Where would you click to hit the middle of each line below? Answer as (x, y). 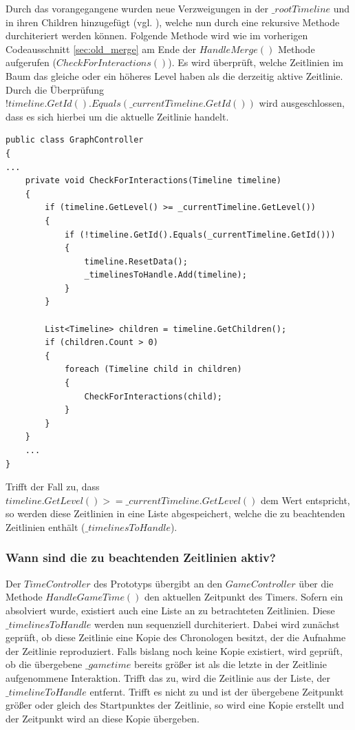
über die (316, 583)
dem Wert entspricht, (305, 500)
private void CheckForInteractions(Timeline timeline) (153, 181)
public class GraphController (75, 140)
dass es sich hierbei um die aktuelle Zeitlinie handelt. (117, 116)
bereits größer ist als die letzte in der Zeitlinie (230, 664)
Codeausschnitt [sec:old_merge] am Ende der (101, 49)
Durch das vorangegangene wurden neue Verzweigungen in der (137, 8)
